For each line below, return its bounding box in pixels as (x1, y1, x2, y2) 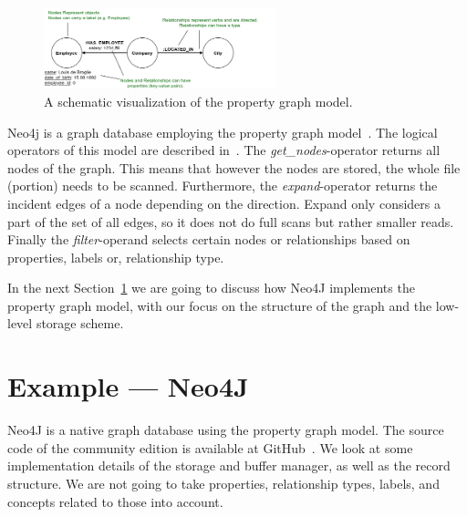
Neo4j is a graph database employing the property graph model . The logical (7, 122, 438, 141)
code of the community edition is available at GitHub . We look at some (7, 438, 413, 457)
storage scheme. (36, 314, 124, 333)
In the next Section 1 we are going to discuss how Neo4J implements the (7, 278, 415, 297)
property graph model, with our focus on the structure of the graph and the (7, 295, 432, 315)
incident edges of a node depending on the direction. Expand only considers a (7, 193, 441, 212)
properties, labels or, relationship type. (7, 247, 224, 266)
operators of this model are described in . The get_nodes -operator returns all (7, 140, 441, 160)
